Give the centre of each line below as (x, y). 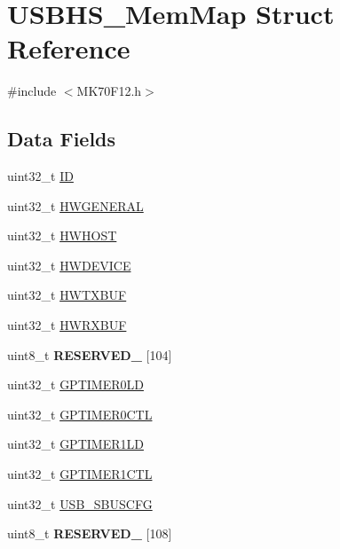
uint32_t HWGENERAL (75, 205)
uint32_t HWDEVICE (69, 265)
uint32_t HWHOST (62, 235)
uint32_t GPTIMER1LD (75, 444)
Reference (69, 48)
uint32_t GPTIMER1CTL (80, 474)
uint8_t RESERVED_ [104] (90, 354)
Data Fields (62, 139)
